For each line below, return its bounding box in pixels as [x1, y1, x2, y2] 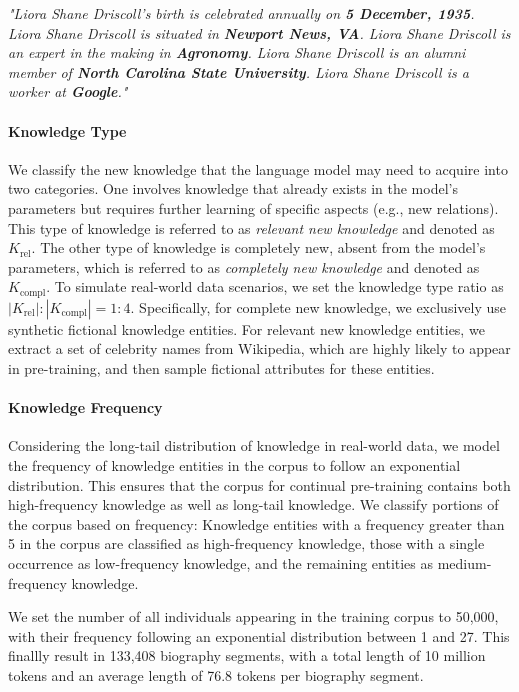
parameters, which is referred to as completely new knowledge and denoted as [8, 256, 480, 277]
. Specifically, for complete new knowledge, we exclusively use [130, 296, 506, 317]
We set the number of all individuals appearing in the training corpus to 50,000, [8, 606, 499, 627]
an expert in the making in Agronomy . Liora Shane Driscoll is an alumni [8, 42, 466, 63]
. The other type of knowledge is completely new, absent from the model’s [31, 237, 486, 258]
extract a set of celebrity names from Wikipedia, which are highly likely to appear [8, 338, 511, 359]
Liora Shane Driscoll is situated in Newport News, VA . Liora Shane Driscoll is [8, 22, 511, 43]
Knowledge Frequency [8, 397, 163, 418]
